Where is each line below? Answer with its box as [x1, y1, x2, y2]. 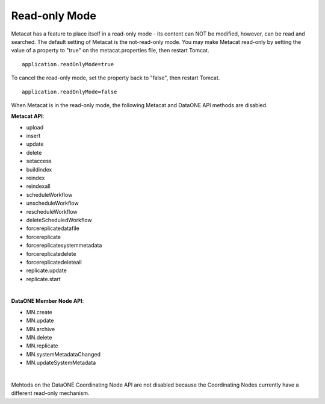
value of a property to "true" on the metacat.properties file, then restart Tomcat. [11, 47, 209, 54]
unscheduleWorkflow [26, 199, 79, 207]
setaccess [26, 157, 52, 165]
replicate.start [26, 275, 61, 282]
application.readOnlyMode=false [22, 88, 117, 95]
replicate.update [26, 267, 67, 274]
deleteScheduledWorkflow [26, 216, 93, 223]
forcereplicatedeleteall [26, 258, 82, 266]
